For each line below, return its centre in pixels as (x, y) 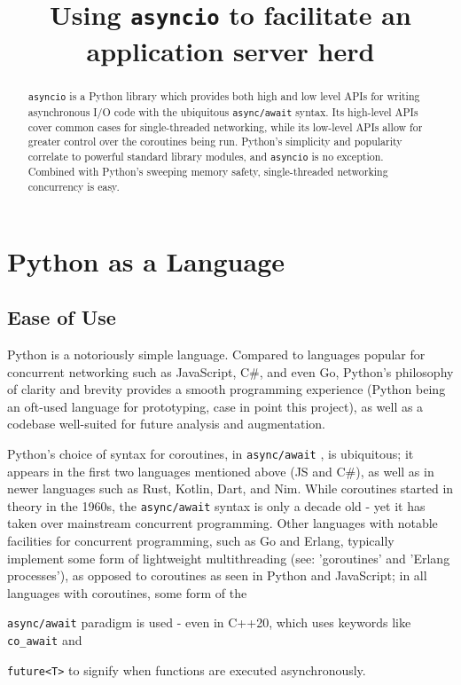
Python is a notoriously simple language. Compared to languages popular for (216, 354)
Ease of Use (62, 317)
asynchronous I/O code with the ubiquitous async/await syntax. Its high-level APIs (223, 111)
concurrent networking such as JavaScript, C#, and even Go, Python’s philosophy (230, 371)
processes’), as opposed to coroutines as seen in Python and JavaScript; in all (217, 575)
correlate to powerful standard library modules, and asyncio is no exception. (206, 157)
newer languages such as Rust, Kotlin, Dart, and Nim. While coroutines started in (230, 488)
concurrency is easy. (74, 186)
